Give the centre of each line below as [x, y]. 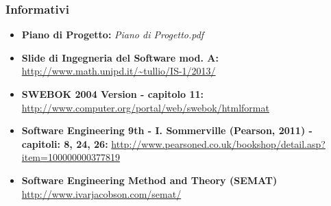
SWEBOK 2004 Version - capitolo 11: [112, 94]
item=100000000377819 [71, 157]
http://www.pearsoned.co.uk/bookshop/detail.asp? [218, 143]
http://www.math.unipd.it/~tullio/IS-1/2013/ [119, 71]
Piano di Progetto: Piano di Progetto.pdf [113, 35]
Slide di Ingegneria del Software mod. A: [120, 57]
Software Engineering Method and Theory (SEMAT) [149, 180]
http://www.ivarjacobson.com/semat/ [101, 193]
